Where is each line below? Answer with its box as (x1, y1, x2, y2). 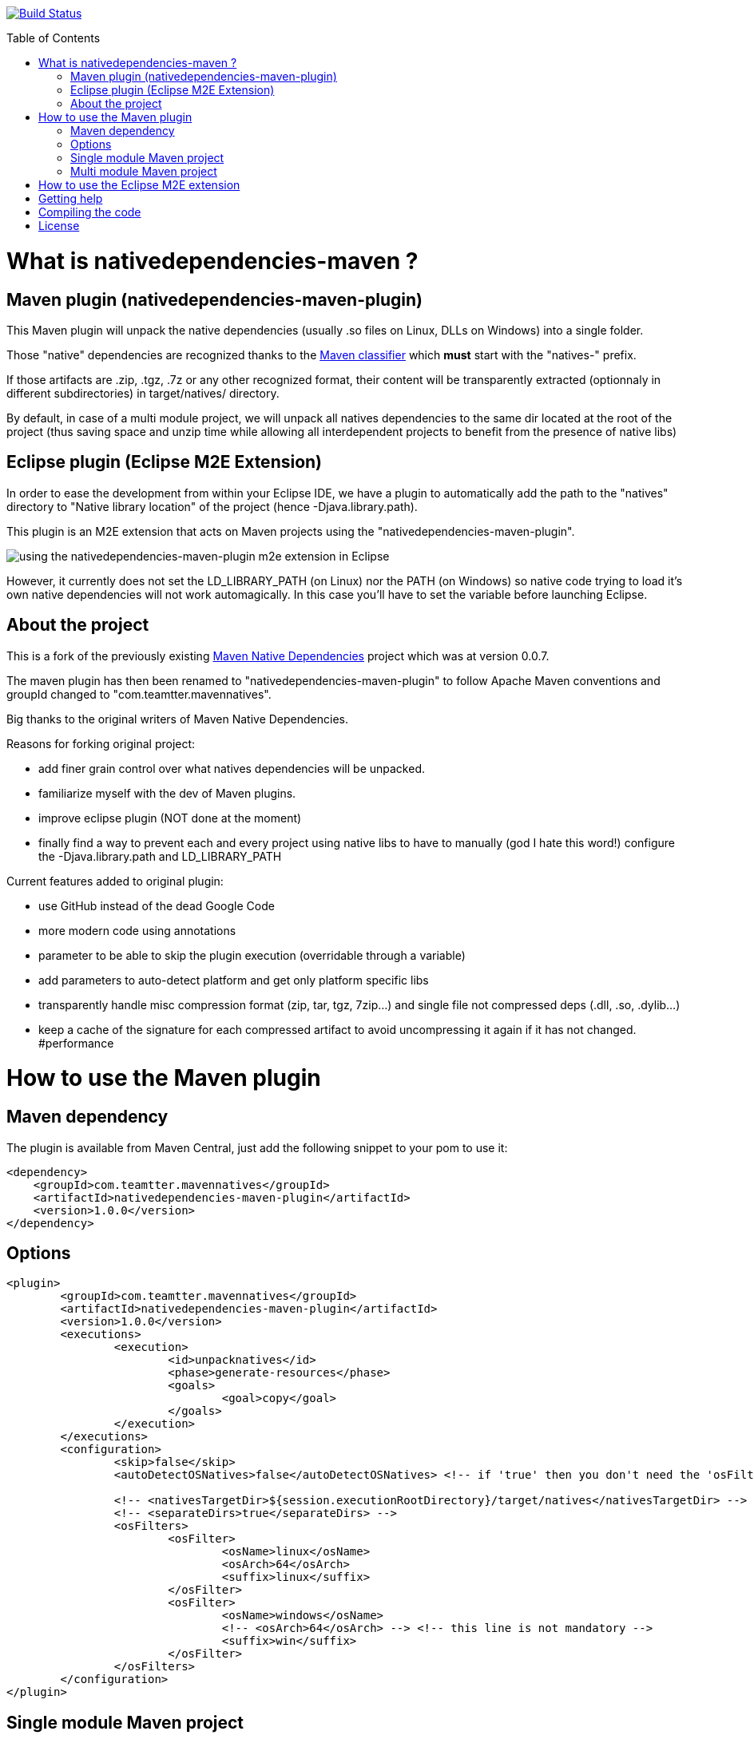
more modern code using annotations (38, 923, 236, 937)
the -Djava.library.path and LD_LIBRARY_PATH (38, 849, 282, 863)
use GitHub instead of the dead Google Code (38, 898, 275, 913)
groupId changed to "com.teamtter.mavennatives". (6, 687, 272, 701)
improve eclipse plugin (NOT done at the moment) (38, 810, 302, 825)
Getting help (38, 192, 103, 205)
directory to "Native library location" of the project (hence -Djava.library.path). (6, 499, 418, 513)
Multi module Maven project (70, 164, 217, 178)
